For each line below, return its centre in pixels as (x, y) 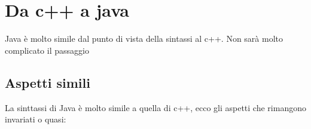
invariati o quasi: (36, 119)
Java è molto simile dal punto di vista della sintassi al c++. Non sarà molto (144, 39)
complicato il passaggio (47, 50)
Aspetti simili (48, 82)
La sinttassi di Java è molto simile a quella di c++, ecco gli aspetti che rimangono (155, 107)
